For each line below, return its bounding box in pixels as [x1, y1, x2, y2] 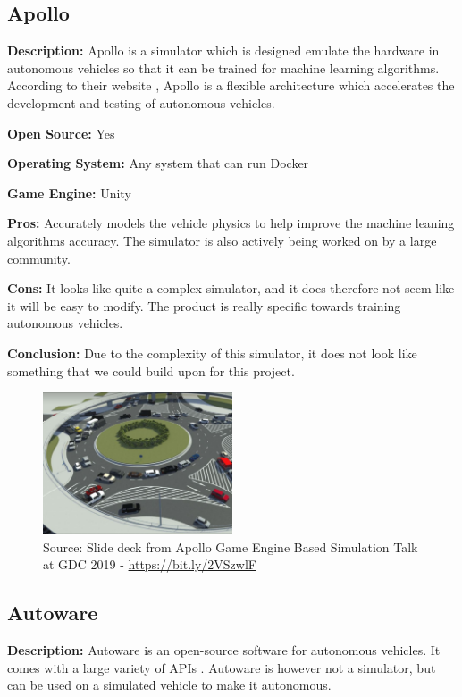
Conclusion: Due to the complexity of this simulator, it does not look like [7, 343, 417, 362]
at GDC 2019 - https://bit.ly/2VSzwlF [43, 555, 256, 574]
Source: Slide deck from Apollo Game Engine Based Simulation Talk [43, 537, 418, 556]
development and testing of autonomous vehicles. [7, 93, 275, 112]
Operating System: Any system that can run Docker [7, 154, 309, 172]
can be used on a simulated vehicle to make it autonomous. [7, 676, 332, 694]
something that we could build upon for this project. [7, 361, 295, 380]
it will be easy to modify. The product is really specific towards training [7, 296, 401, 315]
